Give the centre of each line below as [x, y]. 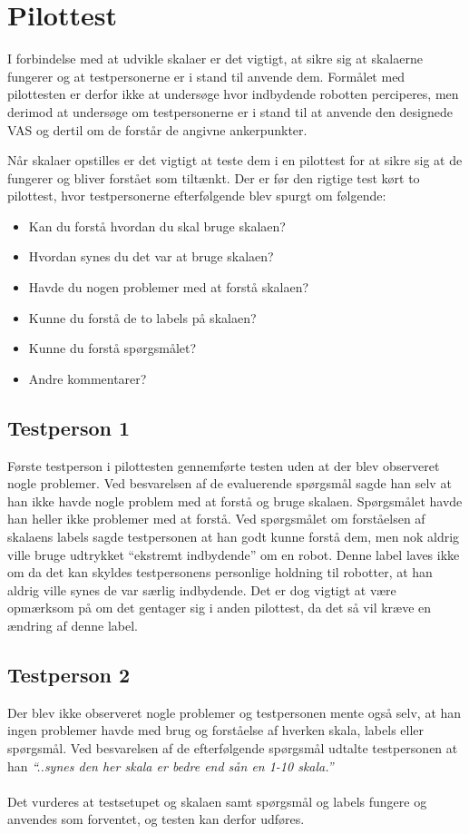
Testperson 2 [69, 674]
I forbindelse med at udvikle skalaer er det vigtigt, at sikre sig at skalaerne [215, 59]
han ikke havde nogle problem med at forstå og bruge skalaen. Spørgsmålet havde [235, 500]
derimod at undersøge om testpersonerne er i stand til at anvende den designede [230, 111]
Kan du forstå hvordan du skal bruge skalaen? [157, 226]
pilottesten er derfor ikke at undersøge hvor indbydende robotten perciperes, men [233, 94]
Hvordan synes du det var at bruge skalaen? [151, 256]
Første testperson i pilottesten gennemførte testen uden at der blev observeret [224, 465]
